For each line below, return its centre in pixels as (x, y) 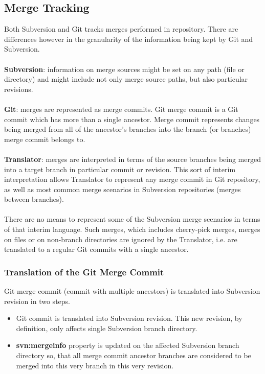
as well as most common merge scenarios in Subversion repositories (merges (123, 189)
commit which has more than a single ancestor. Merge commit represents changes (132, 119)
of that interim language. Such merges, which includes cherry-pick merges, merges (132, 229)
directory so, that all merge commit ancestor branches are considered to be (134, 355)
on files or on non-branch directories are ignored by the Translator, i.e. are (121, 239)
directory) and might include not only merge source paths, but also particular (126, 79)
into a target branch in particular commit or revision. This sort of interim (120, 169)
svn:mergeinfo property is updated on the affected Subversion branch (128, 345)
